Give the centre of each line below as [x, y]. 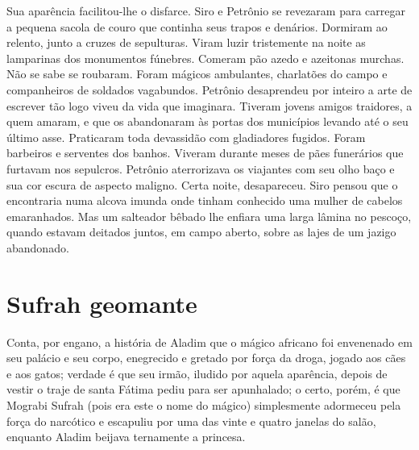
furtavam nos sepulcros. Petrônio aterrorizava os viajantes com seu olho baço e [201, 168]
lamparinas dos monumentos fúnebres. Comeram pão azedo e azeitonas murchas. [205, 58]
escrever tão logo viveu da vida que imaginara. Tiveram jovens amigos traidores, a [209, 105]
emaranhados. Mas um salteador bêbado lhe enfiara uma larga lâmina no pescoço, [209, 216]
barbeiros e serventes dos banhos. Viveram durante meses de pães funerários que [205, 153]
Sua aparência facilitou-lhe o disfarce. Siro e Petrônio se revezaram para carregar [206, 10]
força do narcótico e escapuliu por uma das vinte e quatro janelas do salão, [191, 421]
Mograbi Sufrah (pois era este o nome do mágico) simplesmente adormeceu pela [204, 405]
